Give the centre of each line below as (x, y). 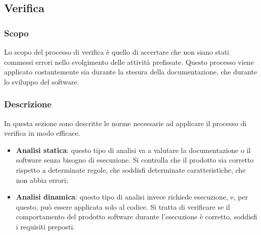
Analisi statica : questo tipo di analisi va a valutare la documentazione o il (133, 150)
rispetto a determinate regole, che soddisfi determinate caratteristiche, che (131, 169)
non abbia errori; (42, 180)
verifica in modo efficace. (42, 133)
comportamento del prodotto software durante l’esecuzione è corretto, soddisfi (137, 217)
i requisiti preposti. (45, 226)
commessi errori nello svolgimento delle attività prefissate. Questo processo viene (129, 62)
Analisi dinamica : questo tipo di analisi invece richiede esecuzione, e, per (132, 197)
